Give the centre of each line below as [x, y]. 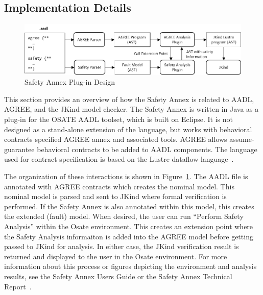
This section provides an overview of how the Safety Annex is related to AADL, [129, 99]
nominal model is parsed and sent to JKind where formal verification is [115, 196]
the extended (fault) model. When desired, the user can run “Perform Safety [124, 216]
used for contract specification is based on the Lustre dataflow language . [119, 159]
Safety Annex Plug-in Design [70, 82]
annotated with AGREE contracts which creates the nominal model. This [119, 186]
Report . [18, 286]
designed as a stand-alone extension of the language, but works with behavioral [128, 129]
